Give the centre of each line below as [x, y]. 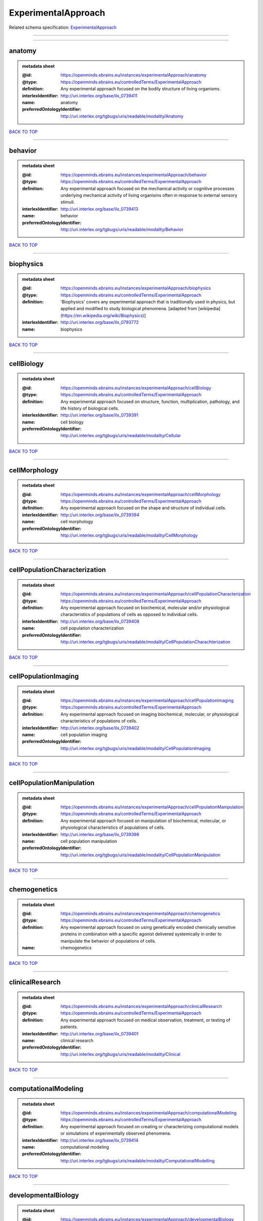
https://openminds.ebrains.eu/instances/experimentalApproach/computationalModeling [149, 1113]
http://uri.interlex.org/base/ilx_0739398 [100, 834]
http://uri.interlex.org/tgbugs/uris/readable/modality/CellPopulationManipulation [141, 855]
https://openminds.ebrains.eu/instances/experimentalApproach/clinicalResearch [141, 1007]
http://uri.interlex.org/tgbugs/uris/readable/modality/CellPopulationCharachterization [146, 642]
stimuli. [68, 202]
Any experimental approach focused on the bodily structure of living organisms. [141, 89]
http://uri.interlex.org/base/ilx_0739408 [100, 621]
